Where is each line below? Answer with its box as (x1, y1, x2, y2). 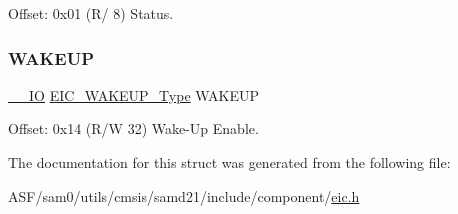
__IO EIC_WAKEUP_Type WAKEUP (8, 84, 260, 105)
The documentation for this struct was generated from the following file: (8, 152, 451, 172)
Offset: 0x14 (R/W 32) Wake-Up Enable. (8, 118, 259, 139)
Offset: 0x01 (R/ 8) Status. (8, 3, 174, 23)
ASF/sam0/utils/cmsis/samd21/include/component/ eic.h (8, 185, 360, 206)
